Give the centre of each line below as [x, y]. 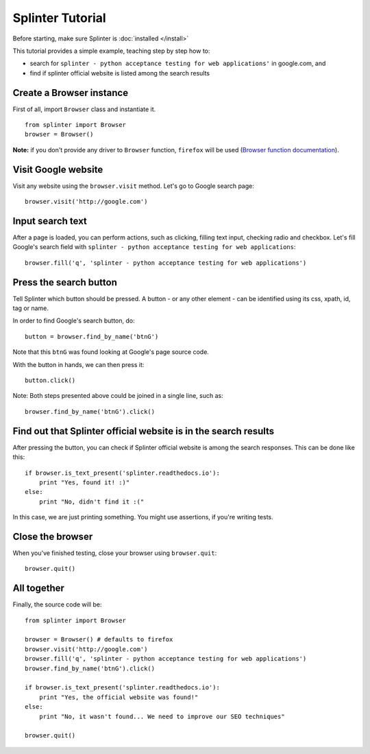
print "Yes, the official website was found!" [119, 697]
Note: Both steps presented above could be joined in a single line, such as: [118, 396]
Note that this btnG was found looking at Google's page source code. [111, 352]
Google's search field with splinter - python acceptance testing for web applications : [154, 247]
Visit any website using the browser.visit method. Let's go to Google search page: [134, 186]
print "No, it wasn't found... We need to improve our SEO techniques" [162, 716]
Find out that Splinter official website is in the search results [144, 431]
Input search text [50, 221]
